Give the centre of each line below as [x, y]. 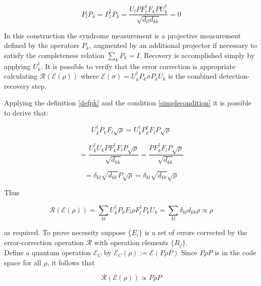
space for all [23, 262]
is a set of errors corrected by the [196, 232]
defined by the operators [42, 45]
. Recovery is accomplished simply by [197, 55]
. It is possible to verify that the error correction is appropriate [138, 66]
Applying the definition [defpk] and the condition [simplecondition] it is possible [128, 103]
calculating [21, 76]
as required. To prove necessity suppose [65, 232]
